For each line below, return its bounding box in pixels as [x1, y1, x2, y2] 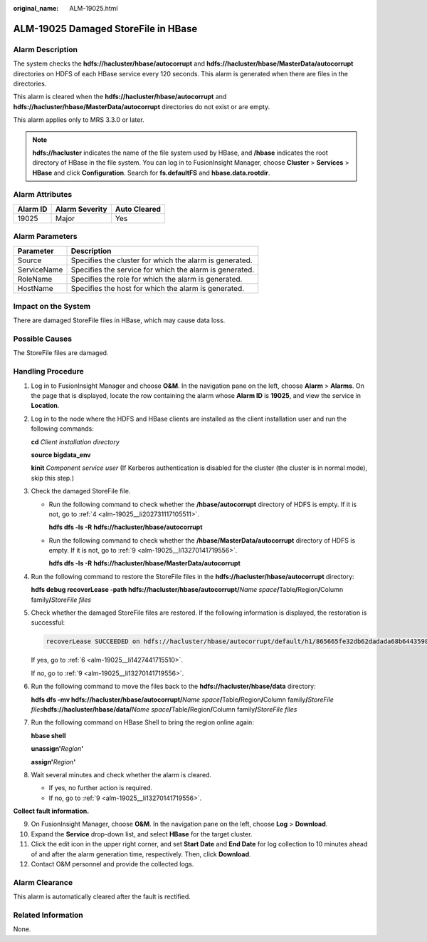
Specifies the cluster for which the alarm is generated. [70, 255, 253, 265]
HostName [17, 283, 53, 293]
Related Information [13, 910, 83, 920]
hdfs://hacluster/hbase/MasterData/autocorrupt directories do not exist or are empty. [13, 102, 270, 111]
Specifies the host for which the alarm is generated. [70, 283, 245, 293]
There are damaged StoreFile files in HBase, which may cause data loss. [13, 316, 226, 324]
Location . [31, 401, 60, 410]
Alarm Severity [55, 204, 107, 214]
